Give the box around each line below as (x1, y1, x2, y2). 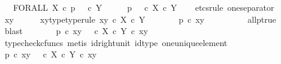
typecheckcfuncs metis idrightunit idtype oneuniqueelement (4, 36, 228, 48)
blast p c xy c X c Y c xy (4, 25, 148, 37)
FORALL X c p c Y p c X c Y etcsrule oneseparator (13, 1, 274, 13)
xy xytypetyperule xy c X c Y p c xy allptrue (4, 13, 276, 25)
